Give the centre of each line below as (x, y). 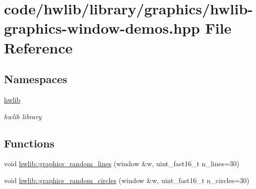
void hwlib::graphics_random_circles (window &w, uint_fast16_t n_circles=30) (127, 180)
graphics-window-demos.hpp (102, 28)
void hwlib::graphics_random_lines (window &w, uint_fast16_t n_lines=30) (122, 164)
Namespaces (36, 79)
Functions (29, 143)
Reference (38, 47)
